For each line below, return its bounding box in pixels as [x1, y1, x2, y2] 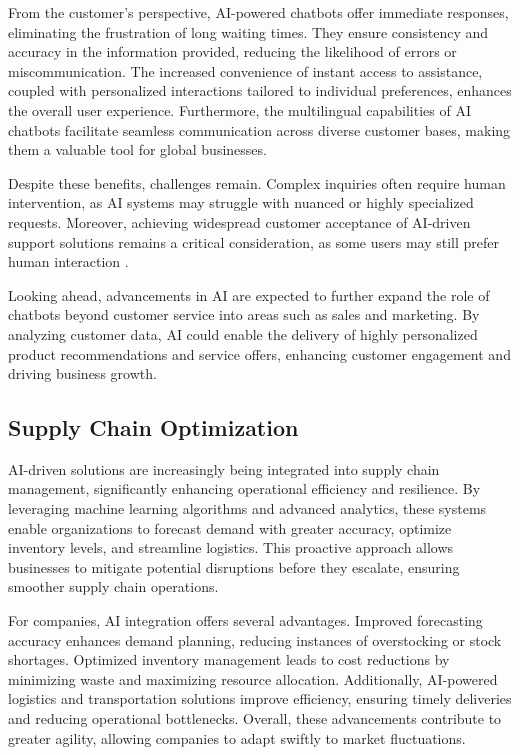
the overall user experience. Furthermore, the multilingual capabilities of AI [8, 99, 471, 120]
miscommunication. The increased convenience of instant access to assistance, [8, 60, 483, 81]
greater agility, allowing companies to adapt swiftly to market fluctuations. [8, 727, 466, 748]
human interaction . [8, 251, 129, 272]
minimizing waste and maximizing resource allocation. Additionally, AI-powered [8, 668, 498, 689]
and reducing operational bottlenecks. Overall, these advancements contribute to [8, 708, 502, 729]
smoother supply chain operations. [8, 576, 219, 597]
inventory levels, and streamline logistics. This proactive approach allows [8, 537, 454, 558]
